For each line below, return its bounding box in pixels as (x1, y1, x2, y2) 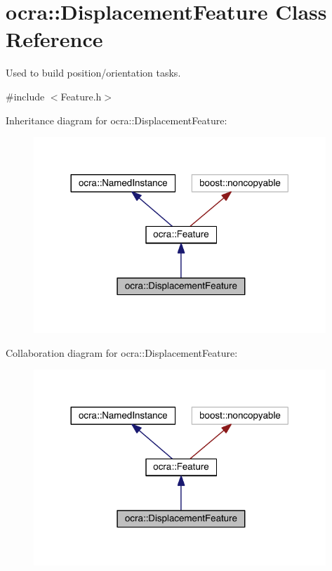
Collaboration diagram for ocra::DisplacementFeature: (6, 345, 238, 360)
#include (6, 88, 45, 103)
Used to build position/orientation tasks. (6, 65, 181, 80)
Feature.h (60, 88, 102, 103)
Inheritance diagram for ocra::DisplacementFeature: (6, 112, 227, 127)
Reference (6, 25, 103, 53)
